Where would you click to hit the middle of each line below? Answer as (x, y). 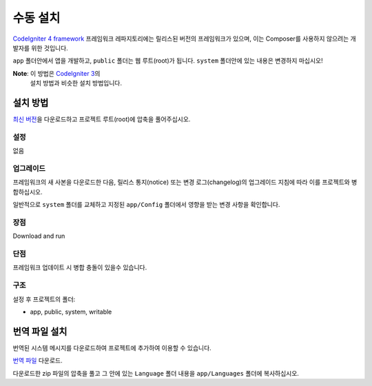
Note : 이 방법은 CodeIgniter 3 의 (56, 73)
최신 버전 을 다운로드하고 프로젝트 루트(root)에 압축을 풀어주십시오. (102, 119)
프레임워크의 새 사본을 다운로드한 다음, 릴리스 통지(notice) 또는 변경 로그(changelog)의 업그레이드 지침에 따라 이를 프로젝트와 (182, 182)
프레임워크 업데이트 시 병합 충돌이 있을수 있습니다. (80, 267)
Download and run (39, 236)
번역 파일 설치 (40, 331)
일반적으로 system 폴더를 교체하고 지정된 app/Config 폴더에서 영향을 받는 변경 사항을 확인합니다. (146, 205)
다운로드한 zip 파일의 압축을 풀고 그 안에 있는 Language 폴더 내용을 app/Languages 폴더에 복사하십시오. (156, 373)
